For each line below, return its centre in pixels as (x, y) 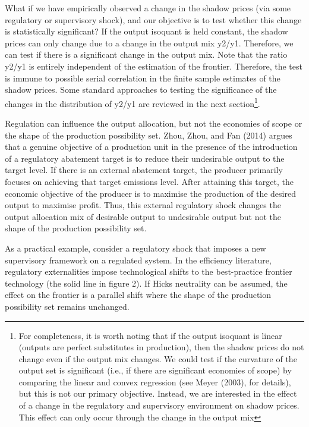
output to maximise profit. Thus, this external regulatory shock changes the (143, 205)
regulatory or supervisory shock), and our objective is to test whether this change (153, 19)
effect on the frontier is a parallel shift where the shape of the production (138, 295)
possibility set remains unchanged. (67, 306)
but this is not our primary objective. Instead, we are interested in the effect (158, 393)
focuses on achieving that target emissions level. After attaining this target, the (149, 181)
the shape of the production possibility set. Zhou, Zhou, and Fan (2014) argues (149, 135)
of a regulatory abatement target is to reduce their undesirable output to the (145, 158)
